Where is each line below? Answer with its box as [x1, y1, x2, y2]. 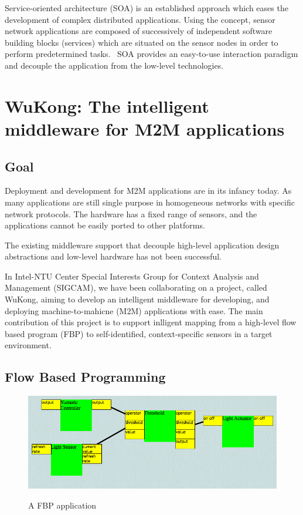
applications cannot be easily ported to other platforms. [5, 219, 205, 231]
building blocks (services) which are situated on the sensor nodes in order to [5, 36, 278, 48]
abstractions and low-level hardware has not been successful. [5, 250, 222, 262]
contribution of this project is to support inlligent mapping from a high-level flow [5, 316, 297, 328]
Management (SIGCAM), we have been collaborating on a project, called [5, 281, 267, 294]
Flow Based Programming [5, 368, 166, 386]
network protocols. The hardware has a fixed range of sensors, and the [5, 207, 257, 220]
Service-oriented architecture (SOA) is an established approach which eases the [5, 2, 288, 14]
